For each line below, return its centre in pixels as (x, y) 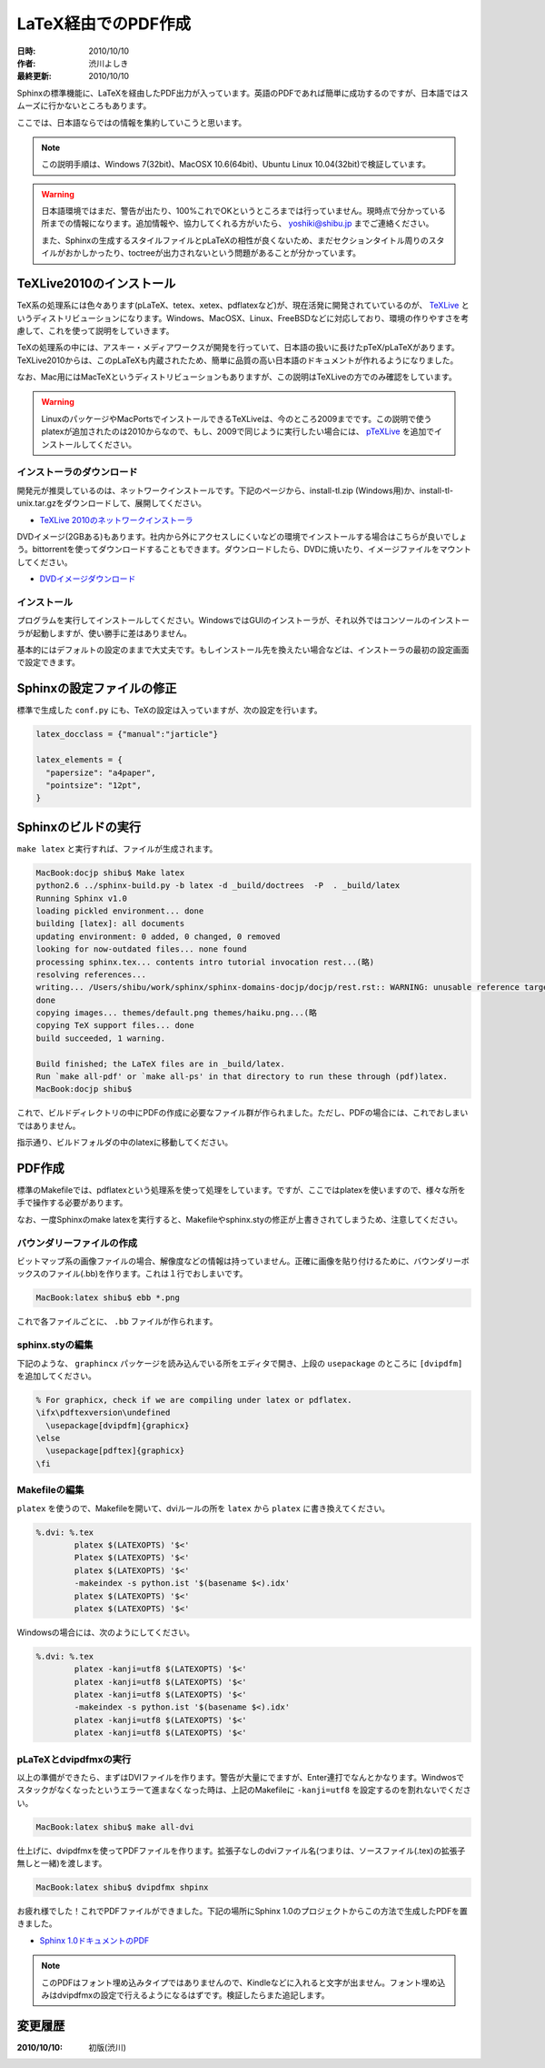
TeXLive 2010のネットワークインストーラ (116, 520)
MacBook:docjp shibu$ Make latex (110, 873)
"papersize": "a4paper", (101, 772)
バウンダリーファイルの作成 (77, 1243)
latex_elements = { (79, 760)
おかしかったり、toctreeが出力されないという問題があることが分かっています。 (213, 253)
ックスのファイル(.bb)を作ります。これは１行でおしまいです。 (132, 1274)
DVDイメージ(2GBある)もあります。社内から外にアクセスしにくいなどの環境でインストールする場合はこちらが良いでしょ (242, 536)
